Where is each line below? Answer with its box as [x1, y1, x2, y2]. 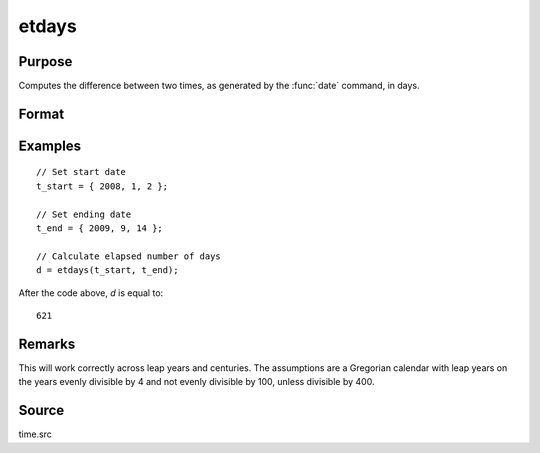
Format [18, 105, 65, 122]
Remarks [18, 335, 76, 352]
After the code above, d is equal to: [18, 286, 164, 299]
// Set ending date [36, 208, 132, 220]
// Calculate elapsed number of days [36, 250, 222, 262]
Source [18, 402, 65, 419]
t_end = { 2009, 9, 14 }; [36, 223, 164, 234]
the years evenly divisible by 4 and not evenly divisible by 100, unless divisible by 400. [18, 376, 375, 388]
